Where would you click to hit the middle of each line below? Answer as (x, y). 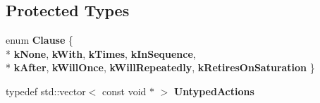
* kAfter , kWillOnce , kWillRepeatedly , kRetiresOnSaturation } (160, 67)
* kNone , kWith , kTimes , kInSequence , (101, 53)
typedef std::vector (46, 91)
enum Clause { (39, 40)
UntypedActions (214, 91)
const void (124, 91)
